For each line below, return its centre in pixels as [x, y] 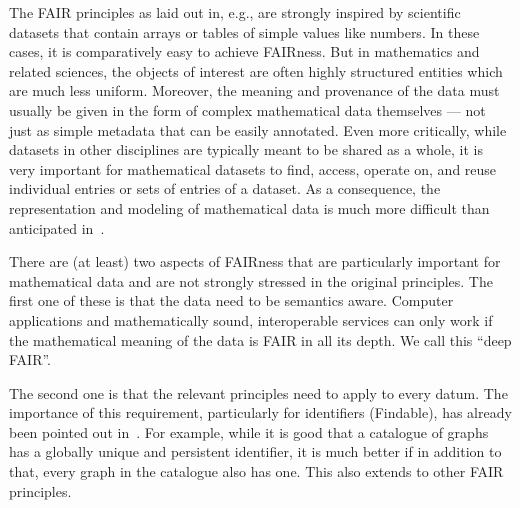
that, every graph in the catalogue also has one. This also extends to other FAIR [256, 471]
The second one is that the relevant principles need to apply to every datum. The [258, 392]
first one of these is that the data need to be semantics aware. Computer [231, 300]
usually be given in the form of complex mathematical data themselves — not [247, 109]
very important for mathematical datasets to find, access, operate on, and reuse [253, 168]
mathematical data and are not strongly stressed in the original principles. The [251, 280]
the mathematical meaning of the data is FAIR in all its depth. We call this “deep [260, 339]
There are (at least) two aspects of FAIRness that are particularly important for [255, 261]
